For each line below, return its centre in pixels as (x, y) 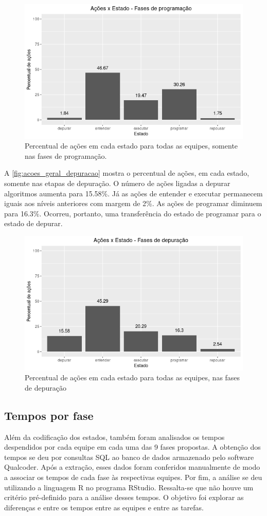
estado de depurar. (33, 223)
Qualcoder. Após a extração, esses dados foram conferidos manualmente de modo (132, 467)
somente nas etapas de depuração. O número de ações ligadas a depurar (117, 183)
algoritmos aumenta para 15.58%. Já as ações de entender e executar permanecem (133, 193)
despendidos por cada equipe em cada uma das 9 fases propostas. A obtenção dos (132, 447)
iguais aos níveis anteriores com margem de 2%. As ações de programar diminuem (133, 203)
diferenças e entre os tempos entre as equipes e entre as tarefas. (104, 507)
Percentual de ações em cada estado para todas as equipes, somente (131, 146)
